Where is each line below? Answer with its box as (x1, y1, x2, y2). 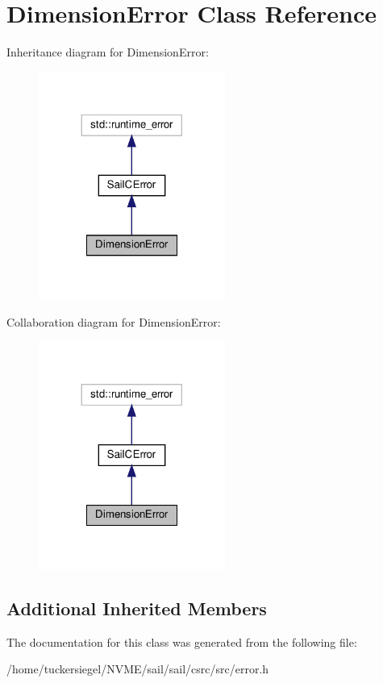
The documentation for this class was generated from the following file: (6, 633, 357, 650)
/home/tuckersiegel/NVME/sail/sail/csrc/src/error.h (6, 660, 269, 677)
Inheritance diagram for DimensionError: (6, 44, 209, 60)
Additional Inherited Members (6, 595, 267, 620)
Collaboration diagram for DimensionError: (6, 313, 221, 330)
